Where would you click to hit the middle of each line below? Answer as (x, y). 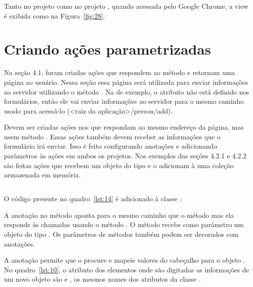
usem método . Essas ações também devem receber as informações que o (112, 136)
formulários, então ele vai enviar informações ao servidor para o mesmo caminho (124, 101)
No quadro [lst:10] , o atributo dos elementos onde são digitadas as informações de (126, 269)
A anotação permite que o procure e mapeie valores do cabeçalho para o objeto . (125, 260)
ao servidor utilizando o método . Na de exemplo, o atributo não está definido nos (127, 91)
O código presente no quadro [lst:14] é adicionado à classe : (93, 199)
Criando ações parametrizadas (107, 49)
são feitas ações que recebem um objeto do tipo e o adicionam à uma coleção (119, 165)
